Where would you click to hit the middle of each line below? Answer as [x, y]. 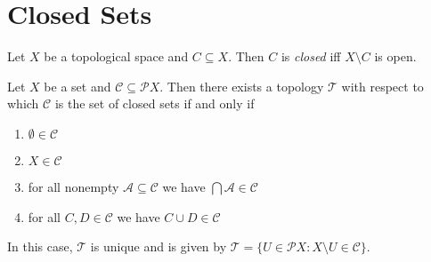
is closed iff [311, 56]
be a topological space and [116, 56]
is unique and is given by [159, 246]
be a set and [77, 86]
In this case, [40, 246]
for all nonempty [73, 186]
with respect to [382, 86]
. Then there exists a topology [242, 86]
